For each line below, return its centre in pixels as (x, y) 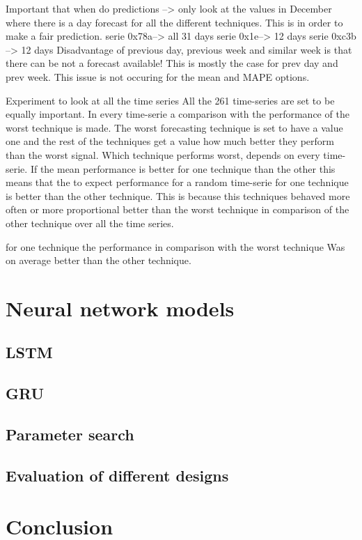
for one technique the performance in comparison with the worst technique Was (175, 246)
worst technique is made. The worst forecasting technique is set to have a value (174, 127)
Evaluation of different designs (117, 475)
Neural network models (120, 308)
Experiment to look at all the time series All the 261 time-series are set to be (170, 100)
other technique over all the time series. (90, 223)
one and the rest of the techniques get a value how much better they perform (170, 141)
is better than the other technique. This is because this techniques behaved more (178, 195)
